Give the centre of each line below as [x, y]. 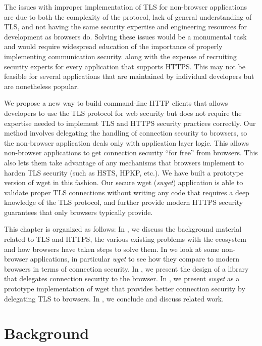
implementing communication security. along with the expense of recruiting [120, 56]
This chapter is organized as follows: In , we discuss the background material [123, 229]
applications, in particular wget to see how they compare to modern [135, 259]
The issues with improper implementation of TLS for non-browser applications [126, 7]
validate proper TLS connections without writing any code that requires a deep [127, 192]
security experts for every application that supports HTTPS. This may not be [125, 66]
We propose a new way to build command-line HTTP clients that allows [116, 103]
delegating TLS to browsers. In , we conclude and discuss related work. [114, 298]
